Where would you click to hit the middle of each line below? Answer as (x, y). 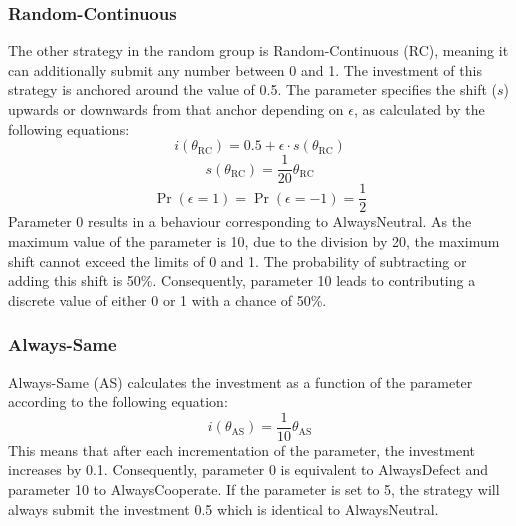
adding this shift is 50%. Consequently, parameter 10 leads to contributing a (242, 280)
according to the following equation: (118, 401)
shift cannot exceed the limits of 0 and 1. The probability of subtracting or (237, 260)
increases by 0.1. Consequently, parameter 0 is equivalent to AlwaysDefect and (248, 469)
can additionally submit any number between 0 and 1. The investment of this (245, 69)
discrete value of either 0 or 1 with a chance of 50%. (167, 299)
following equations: (69, 128)
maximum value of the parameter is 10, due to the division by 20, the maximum (254, 240)
